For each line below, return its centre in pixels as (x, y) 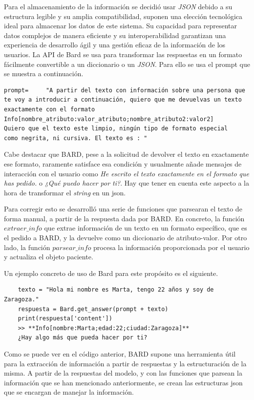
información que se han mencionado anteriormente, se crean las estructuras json (123, 382)
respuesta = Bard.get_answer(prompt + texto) (93, 309)
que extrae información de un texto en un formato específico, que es (146, 228)
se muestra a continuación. (44, 74)
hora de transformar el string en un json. (65, 192)
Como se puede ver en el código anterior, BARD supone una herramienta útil (120, 354)
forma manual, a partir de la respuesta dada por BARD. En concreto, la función (124, 218)
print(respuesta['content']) (65, 319)
